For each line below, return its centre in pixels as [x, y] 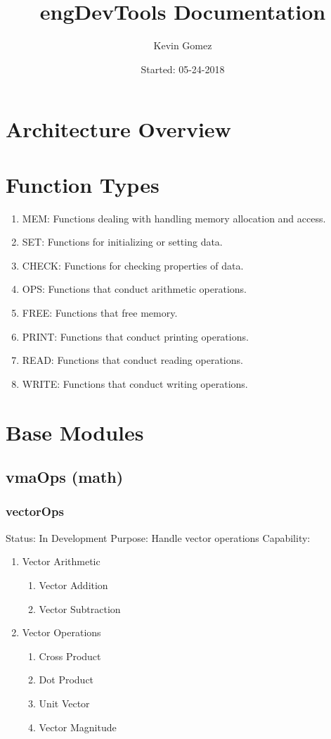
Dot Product [66, 680]
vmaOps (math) [65, 477]
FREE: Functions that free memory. [100, 312]
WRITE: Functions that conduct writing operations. [135, 383]
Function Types [83, 184]
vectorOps [35, 511]
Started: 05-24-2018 [183, 69]
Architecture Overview [118, 129]
